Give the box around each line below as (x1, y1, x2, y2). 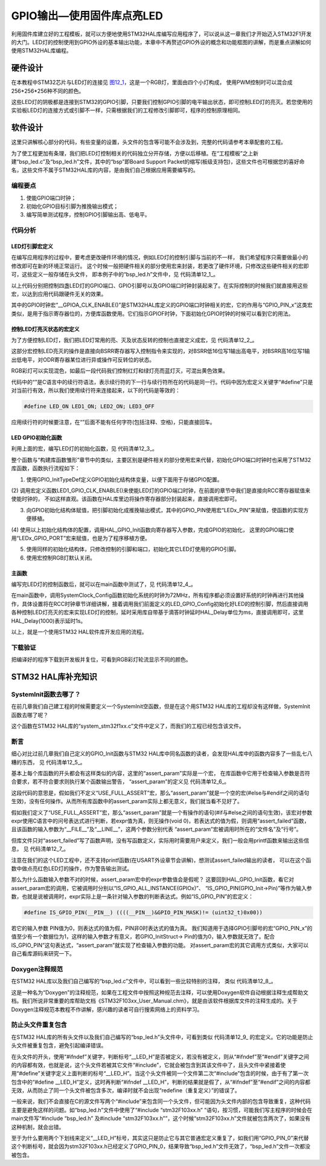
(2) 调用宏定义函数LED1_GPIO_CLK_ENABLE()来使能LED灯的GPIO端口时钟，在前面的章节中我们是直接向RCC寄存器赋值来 (11, 487, 311, 494)
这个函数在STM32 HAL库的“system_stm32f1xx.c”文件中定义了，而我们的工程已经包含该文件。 (11, 723, 245, 730)
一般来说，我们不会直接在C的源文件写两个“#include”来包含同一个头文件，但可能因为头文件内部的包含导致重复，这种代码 (11, 1098, 311, 1105)
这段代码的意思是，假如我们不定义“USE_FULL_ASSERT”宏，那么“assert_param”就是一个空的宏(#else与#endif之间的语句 (11, 789, 310, 796)
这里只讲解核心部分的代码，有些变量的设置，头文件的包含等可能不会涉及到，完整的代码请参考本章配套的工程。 (11, 138, 286, 146)
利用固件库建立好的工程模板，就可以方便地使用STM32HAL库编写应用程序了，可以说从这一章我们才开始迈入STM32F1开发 (11, 30, 312, 37)
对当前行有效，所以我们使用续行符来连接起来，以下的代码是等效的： (11, 387, 181, 394)
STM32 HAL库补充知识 (11, 672, 98, 682)
